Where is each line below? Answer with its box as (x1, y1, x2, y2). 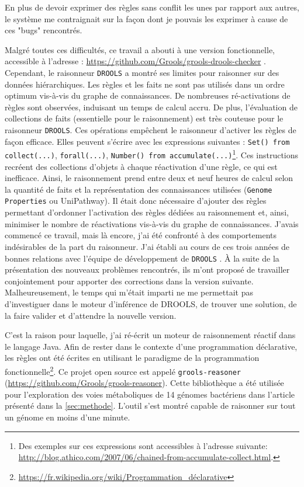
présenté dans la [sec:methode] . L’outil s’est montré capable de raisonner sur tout (5, 399, 296, 412)
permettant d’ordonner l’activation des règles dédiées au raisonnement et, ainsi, (5, 206, 289, 218)
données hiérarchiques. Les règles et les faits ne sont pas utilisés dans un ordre (5, 78, 285, 90)
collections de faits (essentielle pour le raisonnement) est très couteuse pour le (5, 112, 284, 124)
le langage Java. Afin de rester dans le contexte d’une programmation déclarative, (5, 340, 298, 352)
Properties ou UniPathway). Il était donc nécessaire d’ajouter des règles (5, 194, 267, 207)
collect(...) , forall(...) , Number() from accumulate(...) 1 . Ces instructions (5, 147, 299, 161)
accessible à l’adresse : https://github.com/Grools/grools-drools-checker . (5, 55, 266, 67)
